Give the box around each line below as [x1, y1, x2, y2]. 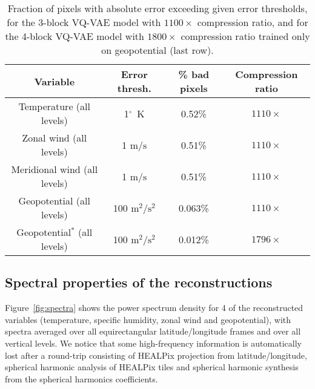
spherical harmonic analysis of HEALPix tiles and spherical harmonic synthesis [5, 361, 299, 373]
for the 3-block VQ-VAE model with [7, 15, 161, 29]
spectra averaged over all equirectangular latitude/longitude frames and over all [5, 325, 301, 338]
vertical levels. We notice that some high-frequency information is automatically [5, 336, 302, 349]
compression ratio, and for [197, 15, 308, 29]
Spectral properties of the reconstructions [5, 273, 273, 292]
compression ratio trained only [181, 29, 310, 43]
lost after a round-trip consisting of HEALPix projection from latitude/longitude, [5, 348, 307, 361]
